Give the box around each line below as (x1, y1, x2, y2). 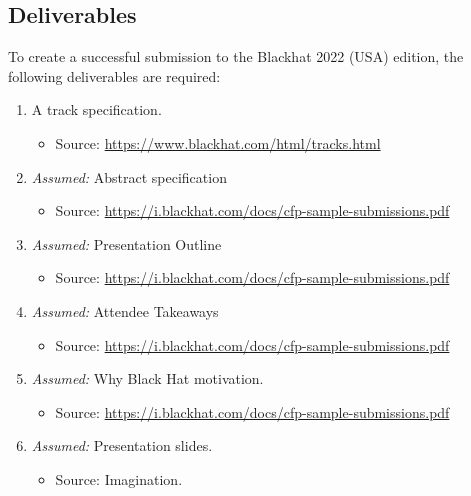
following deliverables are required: (8, 65, 221, 86)
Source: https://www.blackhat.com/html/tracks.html (55, 132, 381, 153)
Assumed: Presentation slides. (31, 435, 213, 456)
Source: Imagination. (55, 468, 183, 489)
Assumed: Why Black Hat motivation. (31, 368, 264, 389)
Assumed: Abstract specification (31, 166, 227, 187)
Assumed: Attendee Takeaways (31, 300, 219, 321)
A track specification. (31, 99, 162, 120)
